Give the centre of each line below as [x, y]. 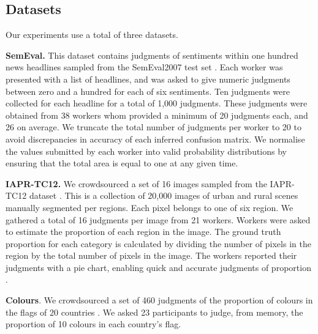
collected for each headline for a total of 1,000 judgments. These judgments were [157, 103]
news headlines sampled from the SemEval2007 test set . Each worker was [144, 67]
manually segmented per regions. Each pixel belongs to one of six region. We [150, 207]
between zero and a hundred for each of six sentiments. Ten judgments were [148, 91]
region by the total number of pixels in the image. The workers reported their [151, 255]
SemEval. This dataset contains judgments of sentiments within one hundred [152, 55]
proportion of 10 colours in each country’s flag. [93, 324]
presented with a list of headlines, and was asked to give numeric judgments [148, 79]
